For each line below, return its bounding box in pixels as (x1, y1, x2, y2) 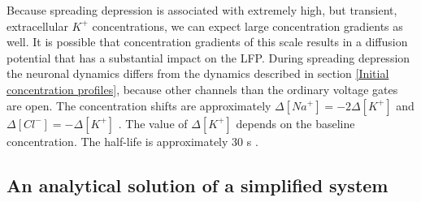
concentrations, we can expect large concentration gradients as (92, 17, 403, 34)
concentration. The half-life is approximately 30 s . (7, 132, 258, 149)
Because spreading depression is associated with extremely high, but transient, (7, 2, 397, 18)
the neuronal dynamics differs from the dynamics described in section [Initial (7, 65, 389, 82)
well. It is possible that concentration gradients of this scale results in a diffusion (7, 33, 408, 50)
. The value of (118, 114, 188, 131)
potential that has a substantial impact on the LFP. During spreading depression (7, 49, 410, 66)
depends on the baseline (236, 114, 355, 131)
